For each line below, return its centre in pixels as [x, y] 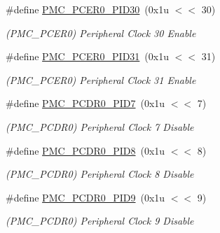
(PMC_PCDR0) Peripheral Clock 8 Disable [100, 174]
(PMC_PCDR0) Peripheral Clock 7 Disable [100, 126]
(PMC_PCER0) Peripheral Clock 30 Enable [101, 33]
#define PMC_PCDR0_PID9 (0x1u [85, 197]
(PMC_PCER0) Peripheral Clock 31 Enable [101, 79]
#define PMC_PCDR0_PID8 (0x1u [85, 150]
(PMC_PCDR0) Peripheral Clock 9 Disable [100, 221]
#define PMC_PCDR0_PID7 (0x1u [85, 103]
